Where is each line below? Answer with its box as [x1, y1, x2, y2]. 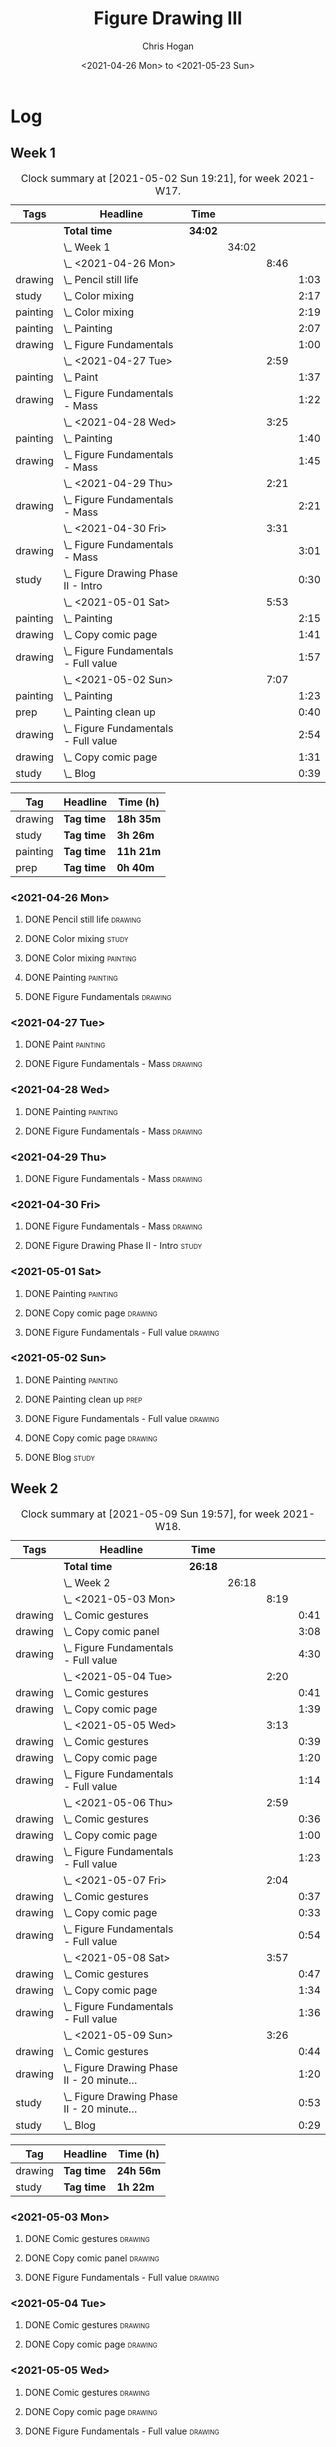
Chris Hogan [141, 40, 195, 52]
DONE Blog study [24, 1451, 95, 1463]
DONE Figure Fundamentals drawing [24, 991, 172, 1003]
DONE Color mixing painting [24, 952, 137, 964]
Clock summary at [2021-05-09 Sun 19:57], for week [20, 1507, 281, 1521]
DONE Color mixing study [24, 933, 129, 945]
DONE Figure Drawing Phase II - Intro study [24, 1240, 203, 1252]
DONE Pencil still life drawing [24, 913, 142, 926]
